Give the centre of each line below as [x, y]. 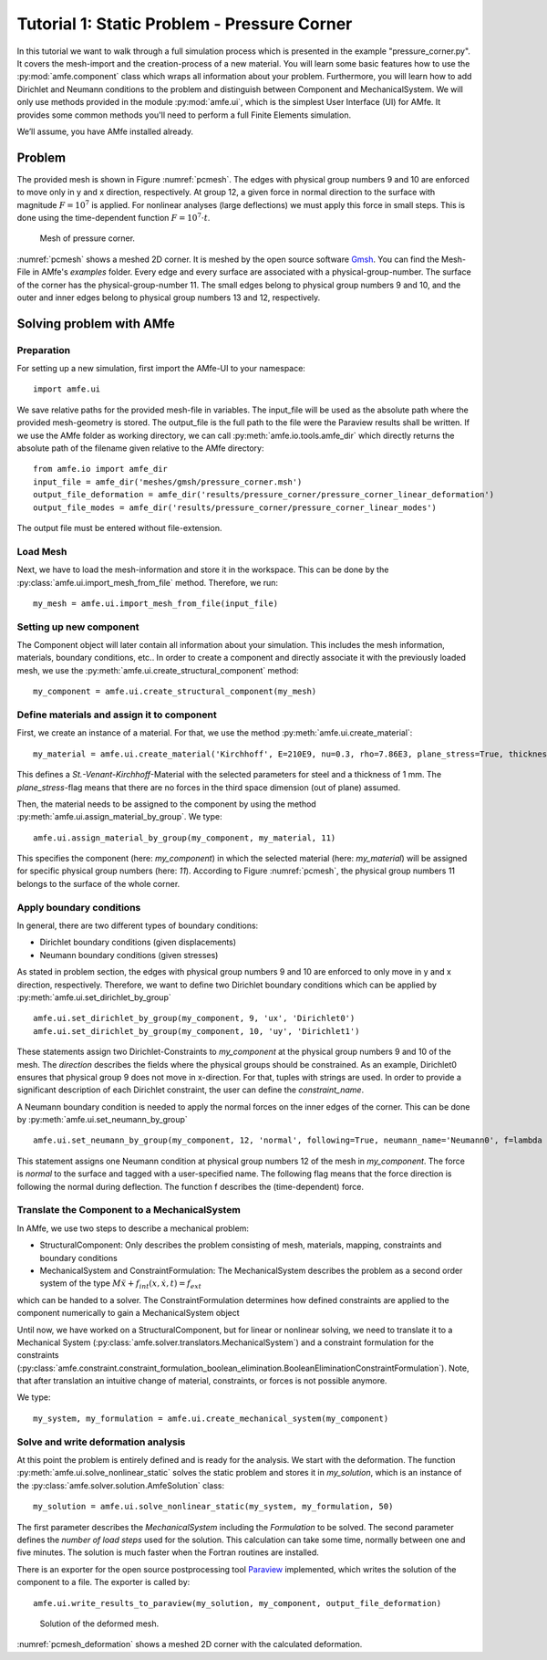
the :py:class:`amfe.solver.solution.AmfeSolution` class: [121, 1485]
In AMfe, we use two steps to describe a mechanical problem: [133, 1228]
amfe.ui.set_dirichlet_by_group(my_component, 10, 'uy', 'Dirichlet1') [196, 1031]
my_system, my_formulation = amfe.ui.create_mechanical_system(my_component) [211, 1418]
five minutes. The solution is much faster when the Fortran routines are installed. [168, 1552]
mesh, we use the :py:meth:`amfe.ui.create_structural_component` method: [158, 670]
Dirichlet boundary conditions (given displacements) [138, 942]
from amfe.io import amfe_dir [101, 469]
